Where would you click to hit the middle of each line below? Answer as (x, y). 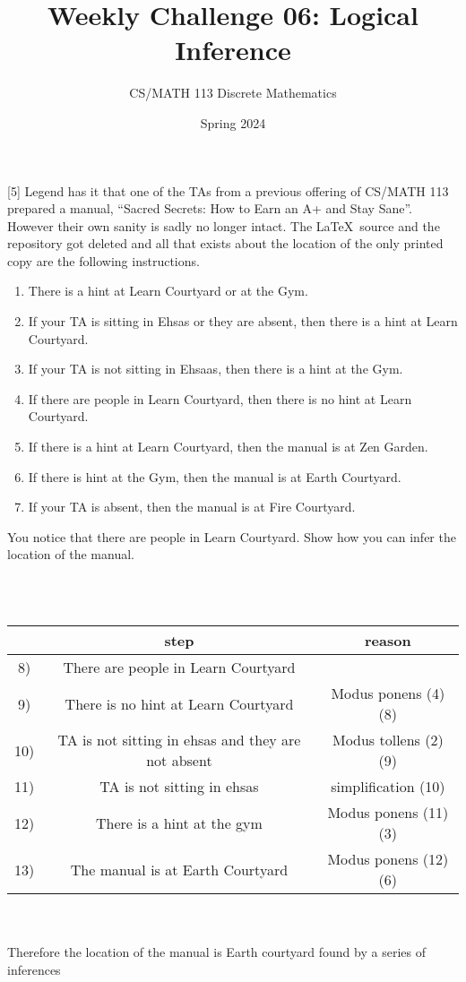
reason (388, 641)
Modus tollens (376, 740)
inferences (34, 969)
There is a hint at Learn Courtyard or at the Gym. (168, 291)
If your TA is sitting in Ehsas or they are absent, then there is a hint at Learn (243, 321)
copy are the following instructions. (104, 260)
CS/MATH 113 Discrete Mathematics (233, 93)
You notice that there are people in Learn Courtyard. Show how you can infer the (232, 536)
